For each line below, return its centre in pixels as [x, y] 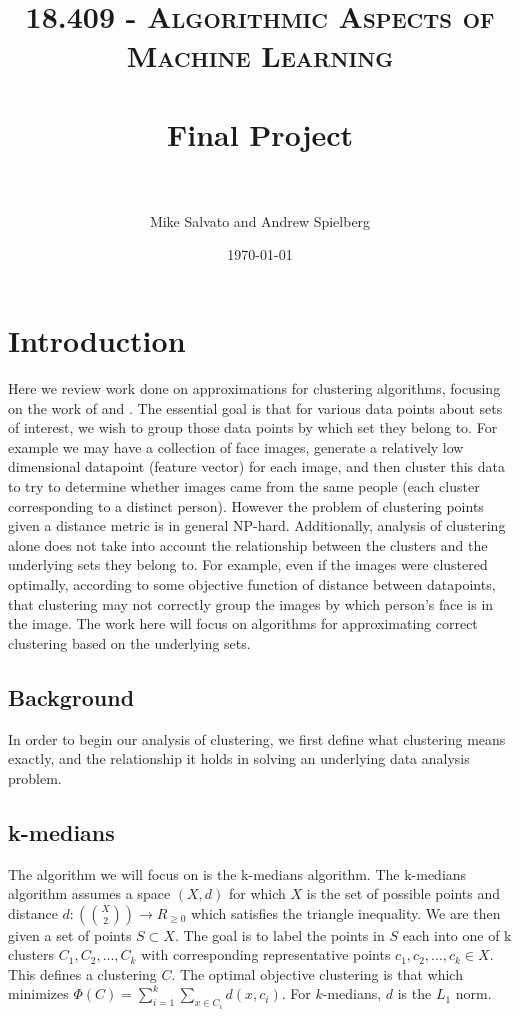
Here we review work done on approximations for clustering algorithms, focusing [254, 388]
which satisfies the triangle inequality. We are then [345, 912]
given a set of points [70, 934]
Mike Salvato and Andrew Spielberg [260, 220]
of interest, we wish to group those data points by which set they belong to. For [253, 427]
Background [71, 696]
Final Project [260, 133]
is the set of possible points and [403, 893]
